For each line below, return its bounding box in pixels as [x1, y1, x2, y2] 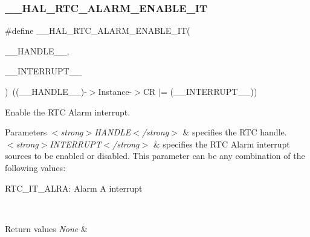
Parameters [5, 126, 47, 138]
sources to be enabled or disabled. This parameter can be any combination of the [5, 149, 305, 162]
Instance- [98, 85, 132, 97]
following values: [5, 161, 66, 174]
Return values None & [5, 222, 88, 235]
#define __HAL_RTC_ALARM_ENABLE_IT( [5, 24, 190, 37]
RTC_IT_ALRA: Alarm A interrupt [5, 181, 143, 194]
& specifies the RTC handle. [182, 126, 287, 138]
